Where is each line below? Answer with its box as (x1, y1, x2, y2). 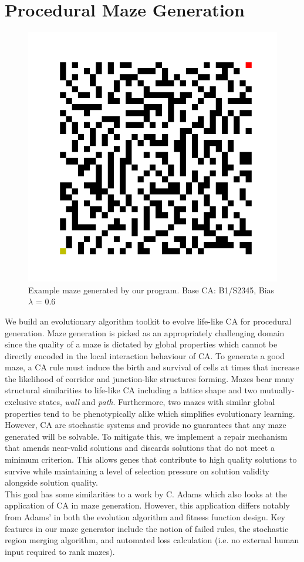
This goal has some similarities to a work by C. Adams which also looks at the (5, 487, 287, 500)
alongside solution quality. (5, 476, 98, 489)
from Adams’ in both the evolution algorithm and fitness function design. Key (5, 511, 285, 523)
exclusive (5, 396, 37, 408)
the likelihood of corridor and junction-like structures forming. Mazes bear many (5, 372, 295, 384)
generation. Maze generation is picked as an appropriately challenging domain (5, 326, 285, 339)
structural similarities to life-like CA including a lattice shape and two (5, 384, 258, 396)
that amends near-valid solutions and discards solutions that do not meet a (5, 441, 275, 454)
